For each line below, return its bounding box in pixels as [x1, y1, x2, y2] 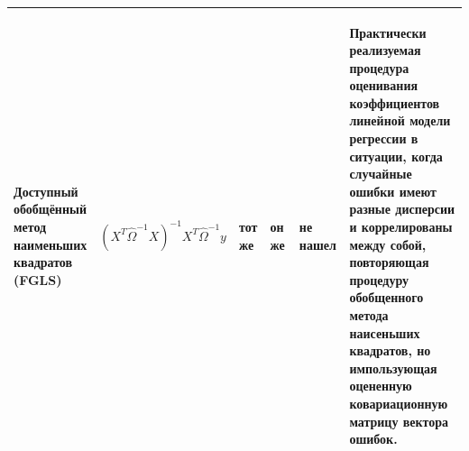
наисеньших [349, 323, 420, 342]
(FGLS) [14, 270, 62, 289]
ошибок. [349, 429, 398, 448]
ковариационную [349, 393, 448, 412]
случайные [349, 164, 412, 183]
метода [349, 306, 389, 324]
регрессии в [349, 129, 418, 148]
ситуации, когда [349, 146, 443, 165]
